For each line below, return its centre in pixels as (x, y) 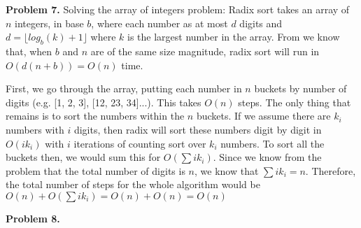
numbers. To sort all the (272, 143)
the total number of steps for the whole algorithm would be (133, 184)
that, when (29, 51)
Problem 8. (33, 218)
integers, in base (49, 23)
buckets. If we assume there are (263, 116)
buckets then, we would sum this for (83, 157)
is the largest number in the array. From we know (234, 37)
